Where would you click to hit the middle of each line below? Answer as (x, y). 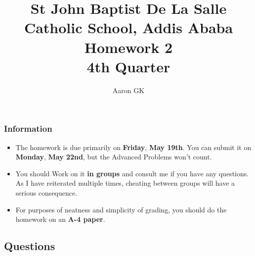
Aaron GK (128, 90)
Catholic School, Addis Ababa (128, 27)
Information (28, 128)
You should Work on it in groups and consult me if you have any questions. (132, 173)
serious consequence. (46, 192)
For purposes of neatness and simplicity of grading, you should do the (121, 209)
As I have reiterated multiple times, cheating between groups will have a (125, 183)
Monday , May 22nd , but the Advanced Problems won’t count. (114, 157)
